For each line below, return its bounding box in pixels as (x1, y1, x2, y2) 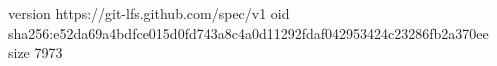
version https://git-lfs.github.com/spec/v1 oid (8, 3, 290, 23)
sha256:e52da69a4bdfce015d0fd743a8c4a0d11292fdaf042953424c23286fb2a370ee (8, 22, 489, 43)
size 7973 (8, 42, 63, 63)
